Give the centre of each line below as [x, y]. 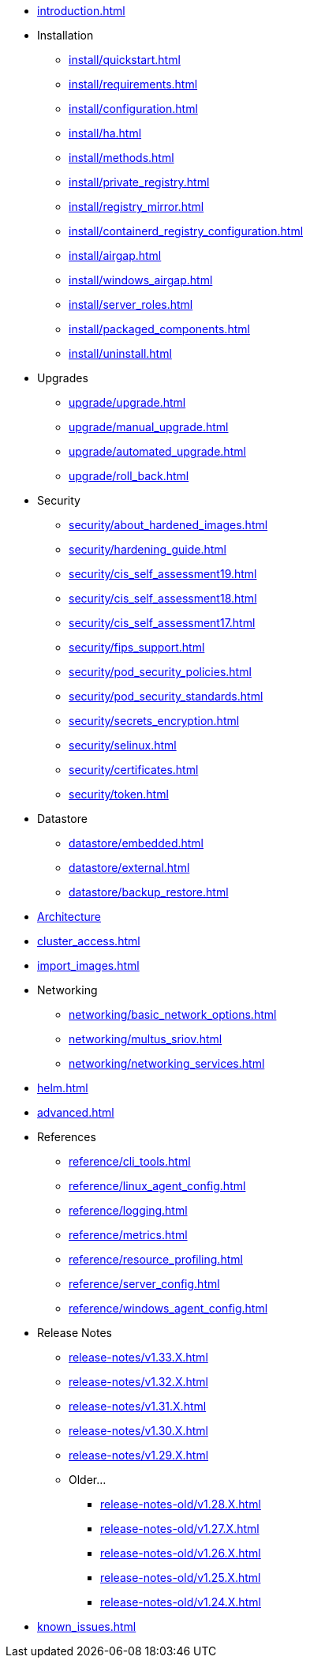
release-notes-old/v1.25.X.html [181, 1578]
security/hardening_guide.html [148, 549]
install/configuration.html [133, 109]
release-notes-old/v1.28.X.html [181, 1504]
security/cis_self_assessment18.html [163, 598]
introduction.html [81, 11]
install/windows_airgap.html [141, 280]
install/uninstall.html [120, 353]
